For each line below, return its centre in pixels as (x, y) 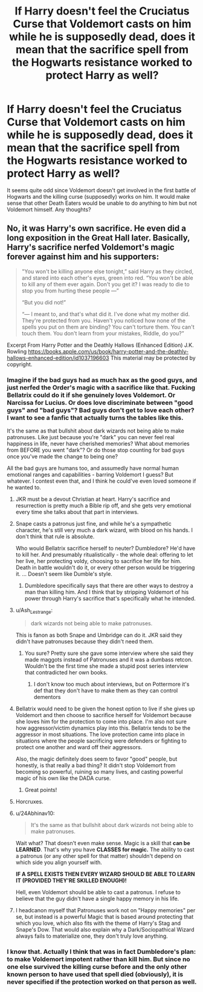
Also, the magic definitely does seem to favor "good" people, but (96, 759)
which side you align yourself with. (59, 862)
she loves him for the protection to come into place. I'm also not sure (101, 721)
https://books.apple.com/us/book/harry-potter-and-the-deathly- (108, 351)
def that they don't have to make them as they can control (106, 691)
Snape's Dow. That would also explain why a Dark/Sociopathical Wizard (105, 929)
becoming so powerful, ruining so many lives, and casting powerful (99, 771)
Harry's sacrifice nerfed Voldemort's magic (91, 247)
